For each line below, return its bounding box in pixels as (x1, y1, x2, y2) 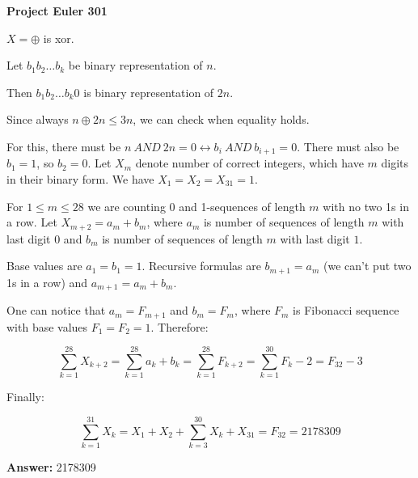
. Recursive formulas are (141, 257, 261, 274)
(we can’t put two (323, 257, 412, 274)
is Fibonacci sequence (293, 302, 399, 319)
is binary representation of (83, 83, 214, 100)
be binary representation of (68, 57, 203, 74)
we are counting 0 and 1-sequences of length (87, 197, 306, 214)
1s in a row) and (6, 273, 88, 290)
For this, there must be (6, 137, 121, 154)
